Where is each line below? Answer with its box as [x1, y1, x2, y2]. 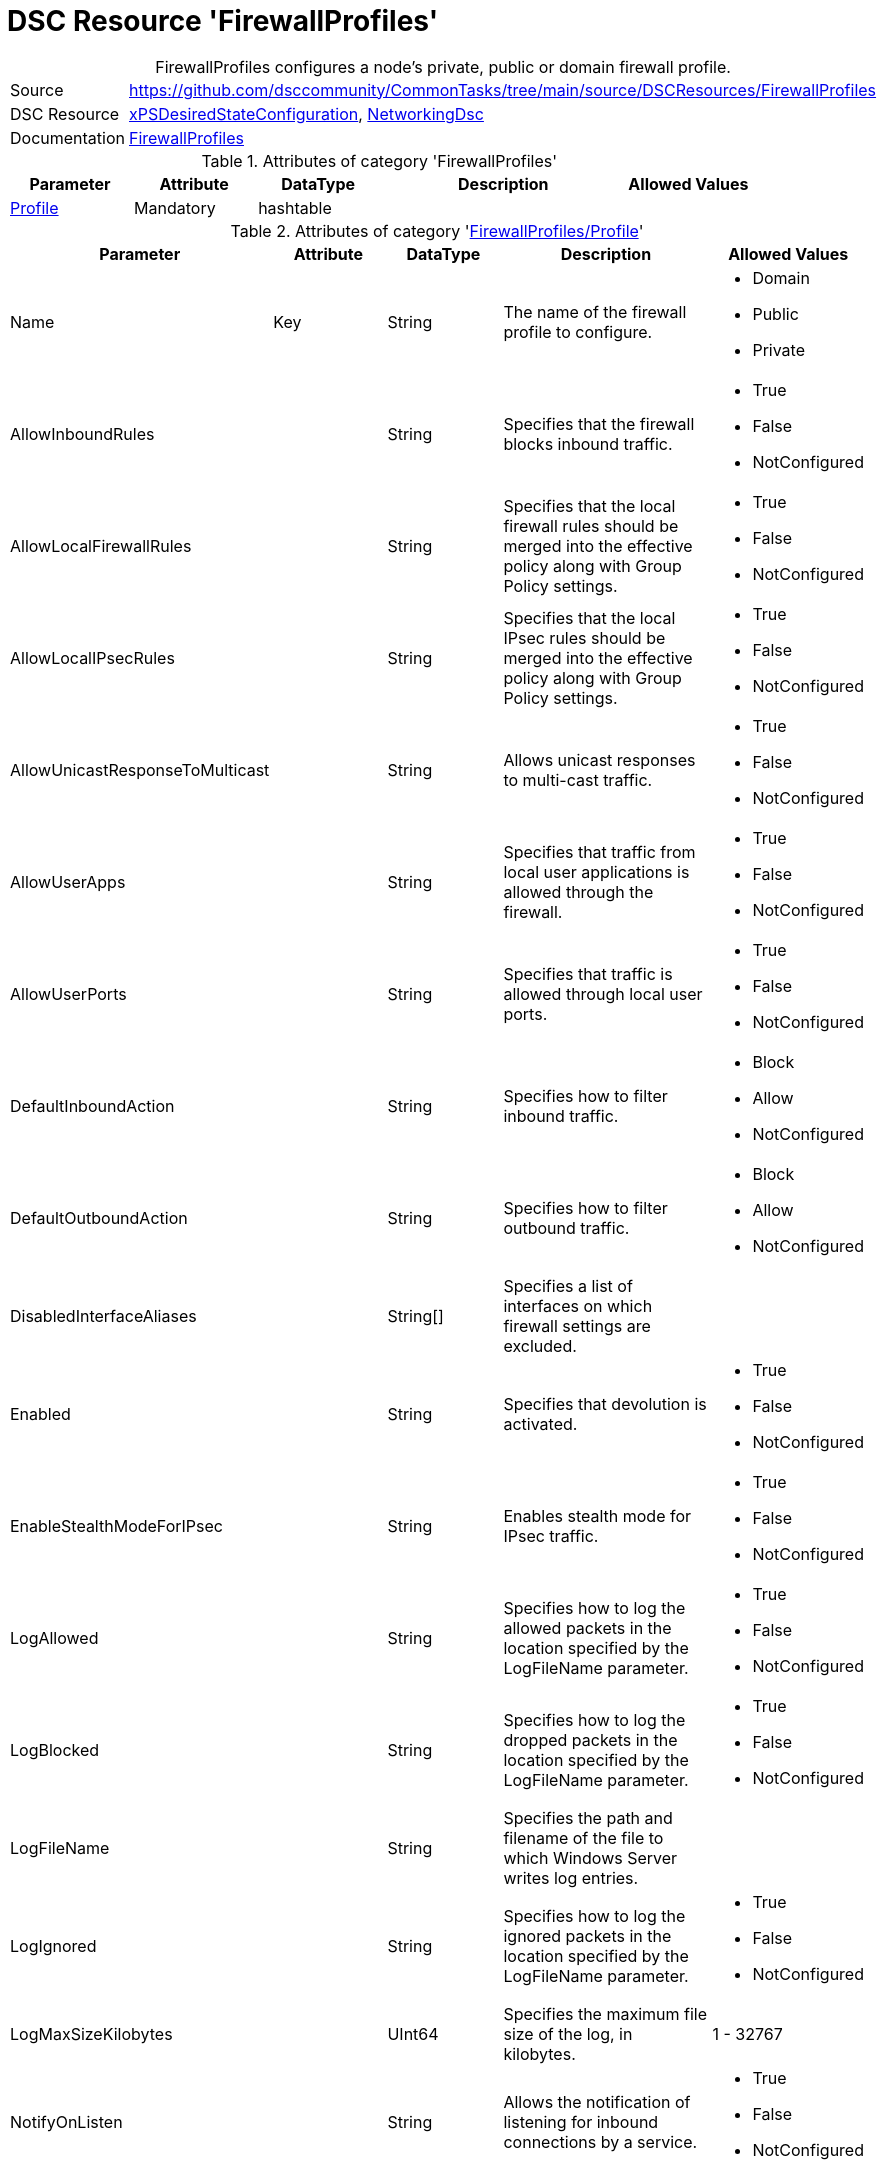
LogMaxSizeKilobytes [10, 2023, 173, 2044]
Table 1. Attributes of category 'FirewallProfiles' [201, 150, 557, 171]
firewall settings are [503, 1315, 651, 1336]
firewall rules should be [503, 515, 679, 536]
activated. [503, 1413, 578, 1434]
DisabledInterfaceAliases [10, 1305, 197, 1326]
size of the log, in [503, 2023, 633, 2044]
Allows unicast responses [503, 749, 696, 770]
